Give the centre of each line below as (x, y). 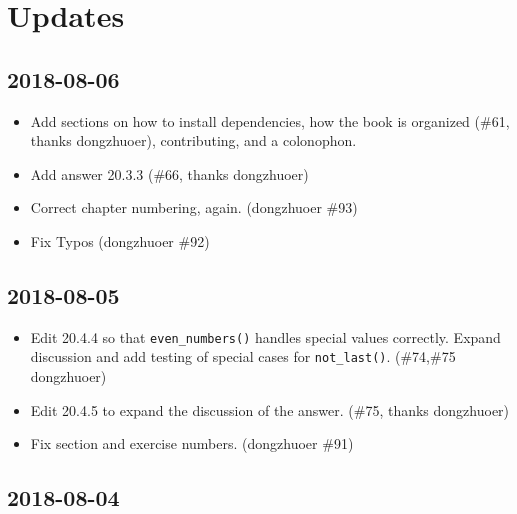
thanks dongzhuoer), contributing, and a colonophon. (193, 140)
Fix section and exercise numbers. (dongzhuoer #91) (192, 443)
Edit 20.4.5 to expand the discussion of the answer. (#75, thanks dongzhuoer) (270, 409)
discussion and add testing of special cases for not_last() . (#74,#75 (243, 356)
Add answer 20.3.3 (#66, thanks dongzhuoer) (169, 173)
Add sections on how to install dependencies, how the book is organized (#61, (270, 120)
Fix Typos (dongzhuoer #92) (120, 240)
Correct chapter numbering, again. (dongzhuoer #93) (194, 207)
